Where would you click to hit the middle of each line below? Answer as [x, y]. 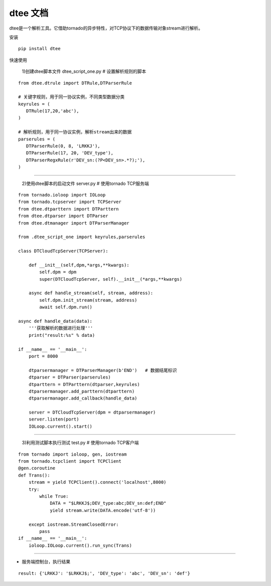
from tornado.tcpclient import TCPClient [70, 461]
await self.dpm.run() [66, 307]
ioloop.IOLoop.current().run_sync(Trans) [80, 545]
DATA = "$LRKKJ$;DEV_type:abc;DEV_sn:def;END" [108, 503]
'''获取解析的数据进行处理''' [61, 328]
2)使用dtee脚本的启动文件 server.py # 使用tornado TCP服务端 [85, 183]
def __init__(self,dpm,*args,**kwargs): [79, 265]
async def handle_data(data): [55, 321]
